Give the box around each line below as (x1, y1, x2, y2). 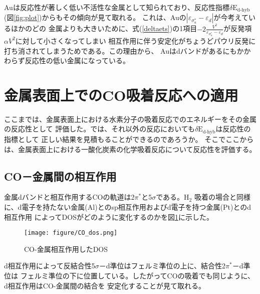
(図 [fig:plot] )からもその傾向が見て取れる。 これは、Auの (4, 12, 186, 23)
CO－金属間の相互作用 (4, 168, 117, 184)
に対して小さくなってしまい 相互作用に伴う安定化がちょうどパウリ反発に (15, 35, 256, 46)
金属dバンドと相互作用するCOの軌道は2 (4, 192, 135, 202)
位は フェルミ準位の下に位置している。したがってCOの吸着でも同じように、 (4, 270, 255, 280)
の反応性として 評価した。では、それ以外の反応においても (4, 123, 195, 134)
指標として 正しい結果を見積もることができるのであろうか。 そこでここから (4, 133, 254, 144)
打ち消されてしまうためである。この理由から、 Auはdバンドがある (4, 45, 223, 56)
